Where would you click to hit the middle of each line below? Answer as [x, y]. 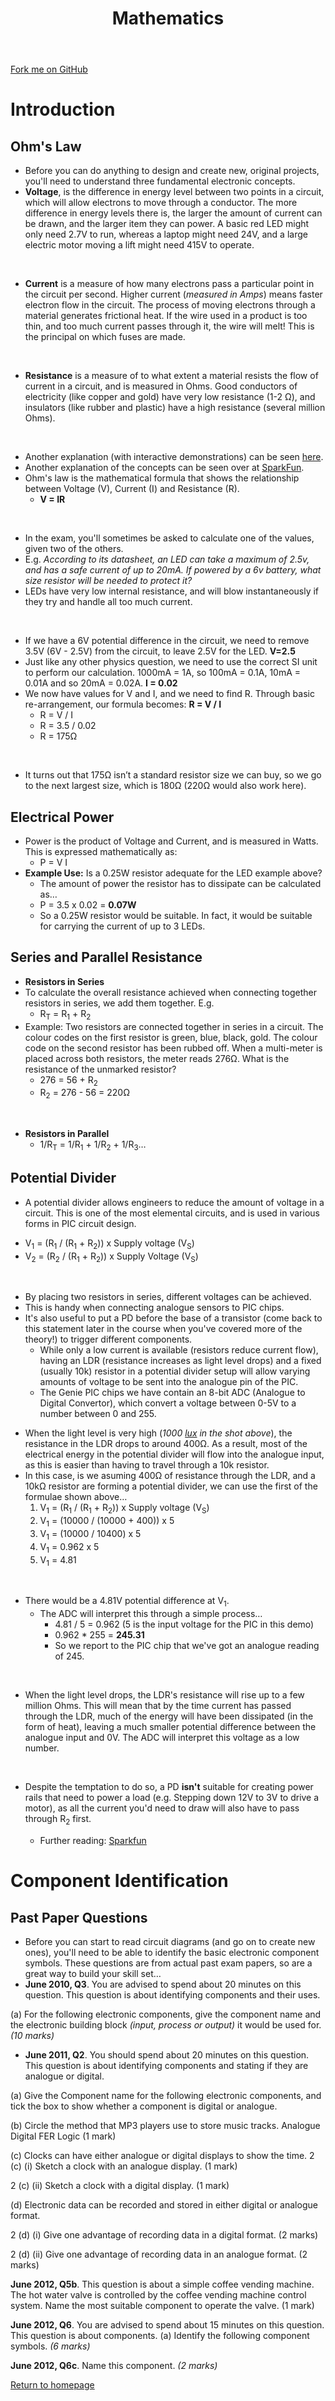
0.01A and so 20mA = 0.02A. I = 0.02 [101, 683]
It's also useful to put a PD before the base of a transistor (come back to [173, 1318]
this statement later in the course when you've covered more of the [163, 1329]
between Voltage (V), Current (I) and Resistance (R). [132, 489]
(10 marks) [32, 2035]
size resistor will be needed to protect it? [108, 581]
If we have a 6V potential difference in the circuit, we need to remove [167, 641]
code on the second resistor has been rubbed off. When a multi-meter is [173, 1048]
